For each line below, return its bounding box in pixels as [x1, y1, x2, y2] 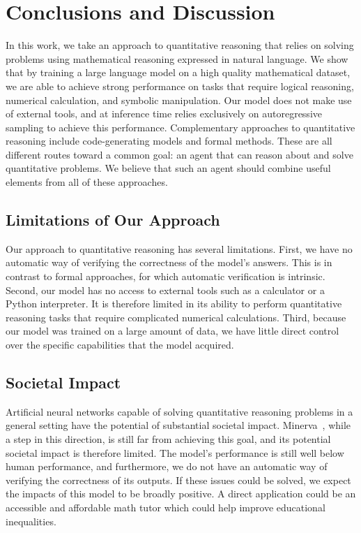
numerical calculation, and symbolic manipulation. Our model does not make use [6, 92, 352, 107]
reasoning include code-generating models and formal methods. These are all [6, 133, 332, 148]
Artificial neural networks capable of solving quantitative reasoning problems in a [6, 404, 353, 418]
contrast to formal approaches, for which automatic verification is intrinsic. [6, 269, 325, 284]
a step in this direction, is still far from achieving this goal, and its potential [6, 432, 331, 446]
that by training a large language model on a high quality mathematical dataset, [6, 65, 351, 80]
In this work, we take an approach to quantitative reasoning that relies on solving [6, 38, 354, 52]
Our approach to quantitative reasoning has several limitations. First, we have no [6, 241, 353, 256]
